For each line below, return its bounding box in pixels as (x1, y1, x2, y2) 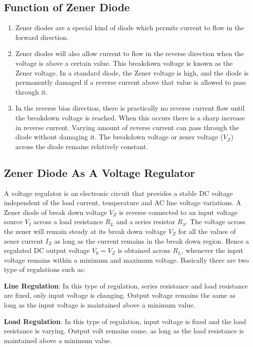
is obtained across (117, 245, 171, 255)
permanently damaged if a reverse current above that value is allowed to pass (15, 77, 246, 87)
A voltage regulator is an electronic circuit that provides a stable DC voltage (4, 188, 233, 198)
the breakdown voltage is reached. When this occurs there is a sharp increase (15, 112, 245, 122)
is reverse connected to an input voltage (119, 207, 238, 217)
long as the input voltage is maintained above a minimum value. (4, 300, 196, 310)
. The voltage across (186, 216, 246, 227)
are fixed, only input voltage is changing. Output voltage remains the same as (4, 290, 235, 300)
